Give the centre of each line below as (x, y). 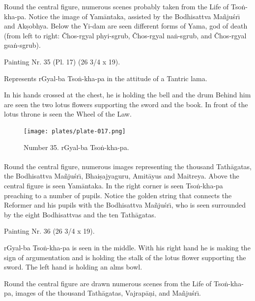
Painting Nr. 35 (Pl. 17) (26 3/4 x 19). (62, 61)
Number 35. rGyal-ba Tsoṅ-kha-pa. (76, 147)
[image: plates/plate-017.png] (75, 131)
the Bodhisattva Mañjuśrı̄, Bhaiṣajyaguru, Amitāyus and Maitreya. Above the (122, 176)
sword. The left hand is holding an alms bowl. (73, 267)
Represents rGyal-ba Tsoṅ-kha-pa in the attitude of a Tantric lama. (106, 78)
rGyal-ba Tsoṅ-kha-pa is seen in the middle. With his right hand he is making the (127, 247)
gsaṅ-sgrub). (22, 45)
